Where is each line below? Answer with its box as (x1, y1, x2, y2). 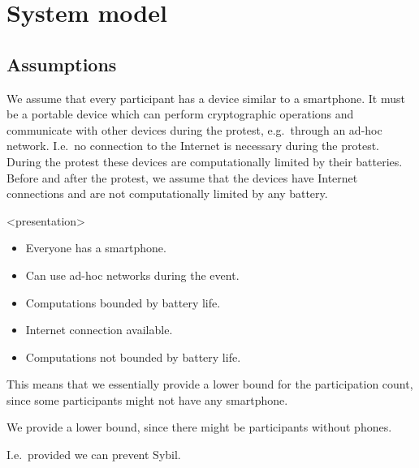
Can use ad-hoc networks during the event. (25, 266, 240, 283)
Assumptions (6, 51, 117, 76)
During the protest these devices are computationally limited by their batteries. (6, 152, 403, 170)
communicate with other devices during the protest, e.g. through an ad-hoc (6, 121, 382, 138)
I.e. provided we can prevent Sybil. (6, 446, 181, 463)
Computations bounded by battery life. (25, 294, 221, 311)
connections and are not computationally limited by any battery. (6, 185, 328, 202)
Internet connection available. (25, 321, 173, 338)
